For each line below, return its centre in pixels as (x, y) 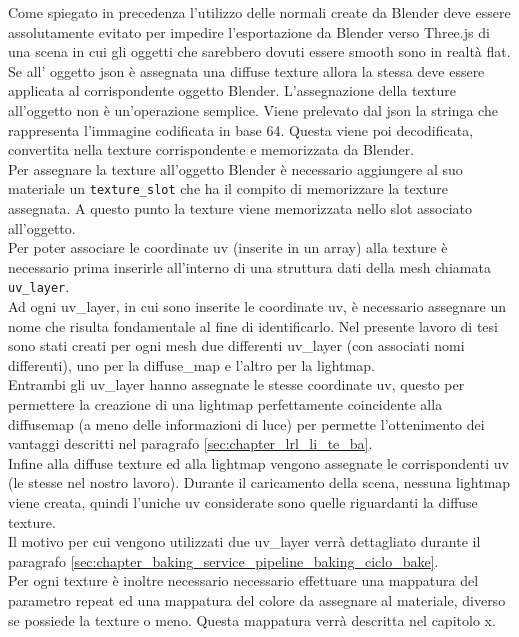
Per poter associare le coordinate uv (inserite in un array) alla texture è (228, 247)
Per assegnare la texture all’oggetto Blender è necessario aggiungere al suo (235, 168)
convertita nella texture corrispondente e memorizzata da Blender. (211, 149)
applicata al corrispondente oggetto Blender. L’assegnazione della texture (232, 90)
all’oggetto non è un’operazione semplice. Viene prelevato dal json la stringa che (253, 109)
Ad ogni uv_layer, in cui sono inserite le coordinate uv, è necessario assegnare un (257, 306)
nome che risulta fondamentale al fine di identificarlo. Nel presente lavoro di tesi (253, 325)
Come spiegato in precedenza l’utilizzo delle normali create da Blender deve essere (259, 12)
